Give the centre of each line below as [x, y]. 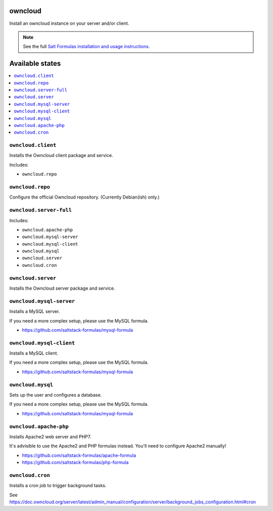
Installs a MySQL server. [35, 311]
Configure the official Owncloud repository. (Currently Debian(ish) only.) [84, 197]
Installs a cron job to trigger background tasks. [58, 486]
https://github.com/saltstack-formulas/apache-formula [79, 455]
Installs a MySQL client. [34, 353]
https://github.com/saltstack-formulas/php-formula [75, 462]
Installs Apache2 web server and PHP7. [50, 437]
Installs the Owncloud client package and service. [61, 155]
